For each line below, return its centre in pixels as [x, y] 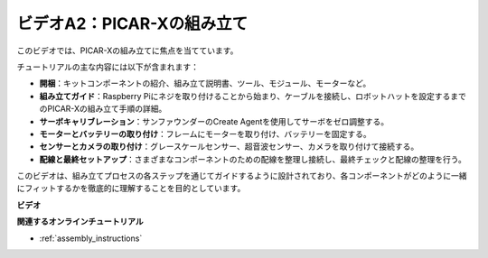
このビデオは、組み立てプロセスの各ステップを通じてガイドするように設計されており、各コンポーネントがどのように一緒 [242, 176]
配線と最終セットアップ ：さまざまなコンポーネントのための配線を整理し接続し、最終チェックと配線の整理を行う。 [253, 159]
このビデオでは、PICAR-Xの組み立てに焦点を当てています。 [127, 51]
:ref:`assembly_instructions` [91, 238]
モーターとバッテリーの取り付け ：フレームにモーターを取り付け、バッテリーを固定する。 [205, 134]
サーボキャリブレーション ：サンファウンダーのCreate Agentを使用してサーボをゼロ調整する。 [214, 121]
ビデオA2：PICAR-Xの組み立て [132, 23]
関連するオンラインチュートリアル [80, 222]
